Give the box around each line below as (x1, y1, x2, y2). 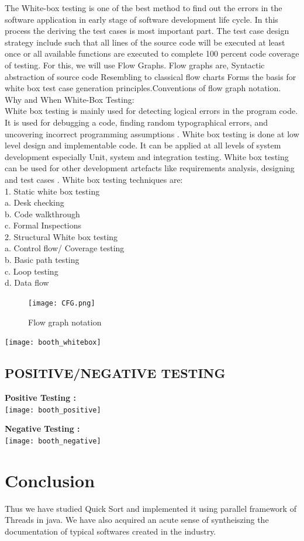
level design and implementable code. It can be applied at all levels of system (5, 139, 281, 151)
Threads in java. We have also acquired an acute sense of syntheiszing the (5, 514, 269, 526)
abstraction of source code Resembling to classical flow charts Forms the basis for (5, 70, 296, 82)
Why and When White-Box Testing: (5, 93, 134, 105)
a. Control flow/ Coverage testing (5, 242, 125, 254)
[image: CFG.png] (28, 299, 95, 307)
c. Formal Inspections (5, 219, 82, 231)
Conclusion (5, 468, 95, 492)
